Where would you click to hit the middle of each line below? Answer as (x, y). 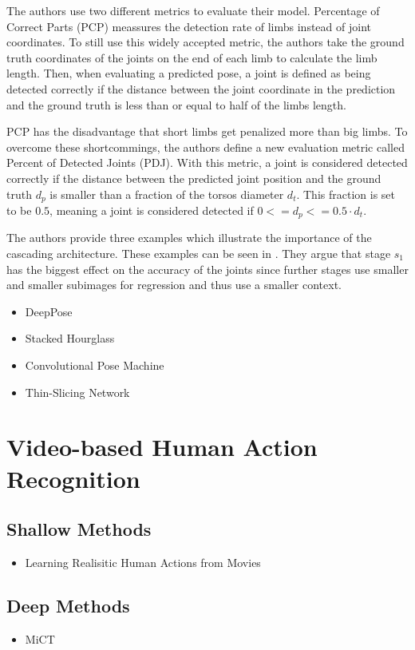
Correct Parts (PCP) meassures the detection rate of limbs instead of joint (189, 26)
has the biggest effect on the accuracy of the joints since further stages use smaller (207, 269)
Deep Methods (68, 605)
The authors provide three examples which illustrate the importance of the (189, 238)
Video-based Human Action (162, 447)
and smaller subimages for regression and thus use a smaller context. (174, 285)
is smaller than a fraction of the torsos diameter (167, 194)
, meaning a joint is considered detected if (152, 210)
